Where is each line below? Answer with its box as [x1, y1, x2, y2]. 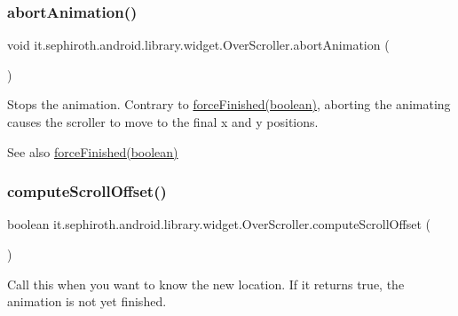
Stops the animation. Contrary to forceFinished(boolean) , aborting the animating [7, 95, 451, 114]
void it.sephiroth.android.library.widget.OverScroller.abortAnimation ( [7, 36, 390, 54]
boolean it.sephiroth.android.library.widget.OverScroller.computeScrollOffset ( [7, 215, 430, 233]
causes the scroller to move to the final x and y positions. [7, 113, 319, 130]
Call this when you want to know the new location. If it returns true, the [7, 274, 405, 293]
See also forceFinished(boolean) [7, 142, 178, 161]
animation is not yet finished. [7, 292, 167, 311]
